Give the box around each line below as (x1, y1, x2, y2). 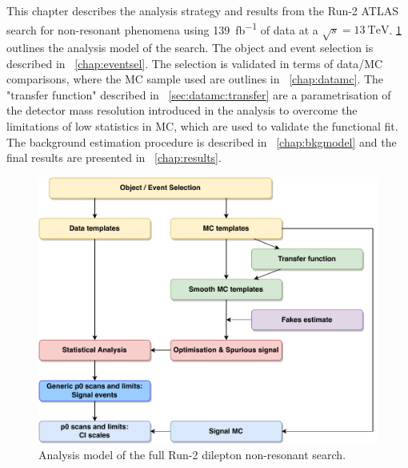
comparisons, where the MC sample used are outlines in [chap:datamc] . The (6, 71, 384, 87)
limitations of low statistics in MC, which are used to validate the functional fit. (6, 117, 398, 134)
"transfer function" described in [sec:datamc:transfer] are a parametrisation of (6, 86, 391, 103)
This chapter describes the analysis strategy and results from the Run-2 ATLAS (6, 2, 399, 18)
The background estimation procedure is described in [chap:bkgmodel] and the (6, 133, 397, 150)
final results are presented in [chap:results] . (6, 149, 222, 166)
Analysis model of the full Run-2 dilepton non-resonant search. (38, 446, 346, 463)
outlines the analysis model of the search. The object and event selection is (6, 39, 374, 56)
